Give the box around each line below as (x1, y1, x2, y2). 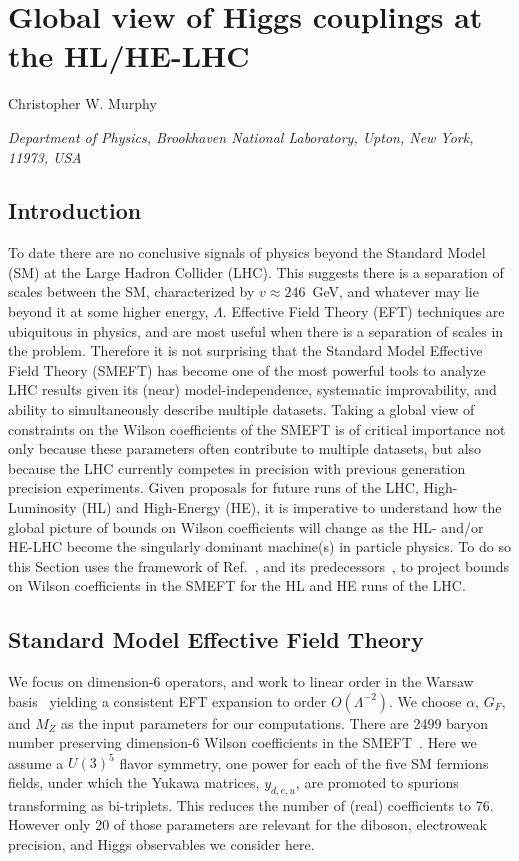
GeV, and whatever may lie (312, 281, 479, 302)
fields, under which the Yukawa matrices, (8, 772, 260, 793)
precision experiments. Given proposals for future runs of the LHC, (8, 477, 419, 498)
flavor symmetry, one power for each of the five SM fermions (119, 752, 489, 773)
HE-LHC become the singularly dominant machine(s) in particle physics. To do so (8, 536, 511, 557)
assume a (8, 752, 64, 773)
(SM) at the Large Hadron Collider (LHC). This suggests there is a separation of (8, 261, 504, 282)
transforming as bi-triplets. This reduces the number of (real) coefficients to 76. (8, 794, 494, 815)
